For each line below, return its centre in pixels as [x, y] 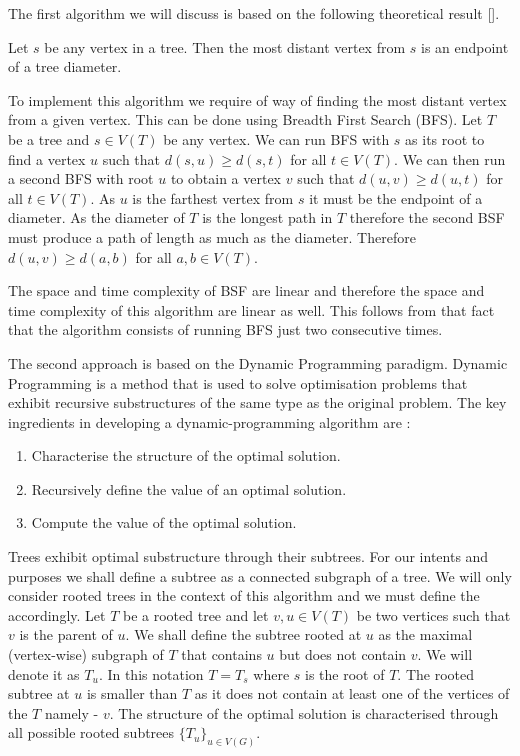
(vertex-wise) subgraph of [86, 654]
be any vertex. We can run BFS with [276, 138]
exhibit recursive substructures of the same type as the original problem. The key [257, 402]
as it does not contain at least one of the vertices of [352, 693]
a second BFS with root [81, 178]
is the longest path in [267, 217]
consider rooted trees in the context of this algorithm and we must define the [244, 595]
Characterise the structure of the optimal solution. [186, 455]
